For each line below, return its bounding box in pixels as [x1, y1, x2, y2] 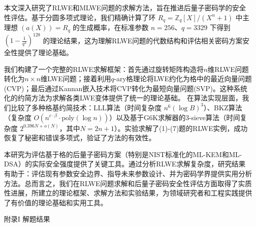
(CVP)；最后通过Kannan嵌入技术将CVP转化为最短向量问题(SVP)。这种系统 [4, 83, 248, 93]
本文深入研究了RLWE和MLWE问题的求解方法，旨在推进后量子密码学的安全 [4, 2, 246, 12]
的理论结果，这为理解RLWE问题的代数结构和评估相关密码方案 [43, 35, 243, 45]
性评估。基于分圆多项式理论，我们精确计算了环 [4, 12, 156, 22]
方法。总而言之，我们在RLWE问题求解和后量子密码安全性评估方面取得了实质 [4, 178, 252, 188]
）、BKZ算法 [203, 102, 242, 112]
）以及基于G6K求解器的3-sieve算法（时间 [109, 112, 240, 122]
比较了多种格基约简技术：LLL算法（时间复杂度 [10, 102, 162, 112]
